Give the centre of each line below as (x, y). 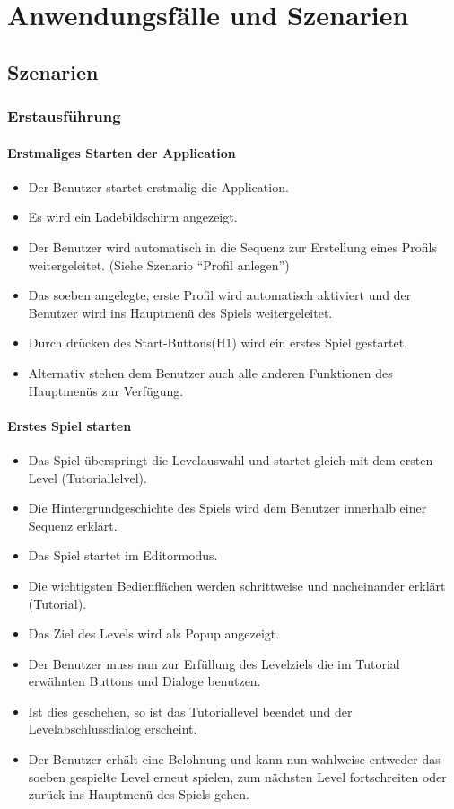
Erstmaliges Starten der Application (122, 152)
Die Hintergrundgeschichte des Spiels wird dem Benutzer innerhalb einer (227, 508)
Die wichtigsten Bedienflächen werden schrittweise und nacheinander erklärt (237, 585)
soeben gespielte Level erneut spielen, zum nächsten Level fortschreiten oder (237, 776)
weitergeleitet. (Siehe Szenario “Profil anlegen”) (159, 264)
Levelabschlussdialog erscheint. (113, 729)
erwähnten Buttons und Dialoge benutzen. (144, 681)
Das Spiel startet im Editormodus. (123, 555)
